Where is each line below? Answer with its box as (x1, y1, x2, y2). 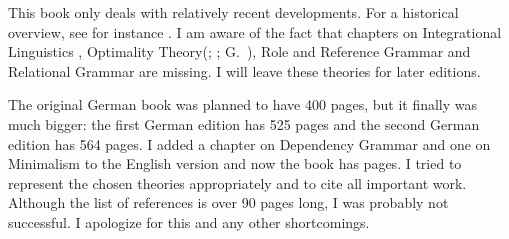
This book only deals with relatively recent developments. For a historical (8, 2, 459, 22)
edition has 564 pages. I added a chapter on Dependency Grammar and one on (8, 133, 491, 154)
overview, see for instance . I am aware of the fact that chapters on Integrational (8, 21, 502, 42)
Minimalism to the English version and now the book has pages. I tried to (8, 153, 462, 174)
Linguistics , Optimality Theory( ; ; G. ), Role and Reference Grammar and (8, 41, 471, 62)
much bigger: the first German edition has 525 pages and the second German (8, 113, 480, 134)
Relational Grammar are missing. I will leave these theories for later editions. (8, 60, 481, 81)
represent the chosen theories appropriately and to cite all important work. (8, 172, 467, 193)
